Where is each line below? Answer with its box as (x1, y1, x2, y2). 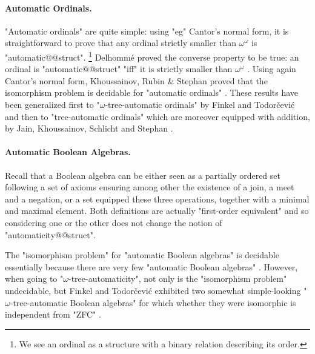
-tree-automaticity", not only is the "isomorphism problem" (68, 272, 287, 285)
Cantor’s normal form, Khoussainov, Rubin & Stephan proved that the (5, 74, 268, 87)
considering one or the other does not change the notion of (5, 216, 222, 229)
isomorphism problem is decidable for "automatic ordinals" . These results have (5, 86, 299, 99)
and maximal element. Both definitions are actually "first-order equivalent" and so (5, 204, 309, 217)
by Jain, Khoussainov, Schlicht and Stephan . (5, 122, 173, 135)
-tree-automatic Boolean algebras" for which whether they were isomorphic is (10, 296, 296, 309)
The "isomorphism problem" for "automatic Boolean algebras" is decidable (5, 249, 279, 261)
